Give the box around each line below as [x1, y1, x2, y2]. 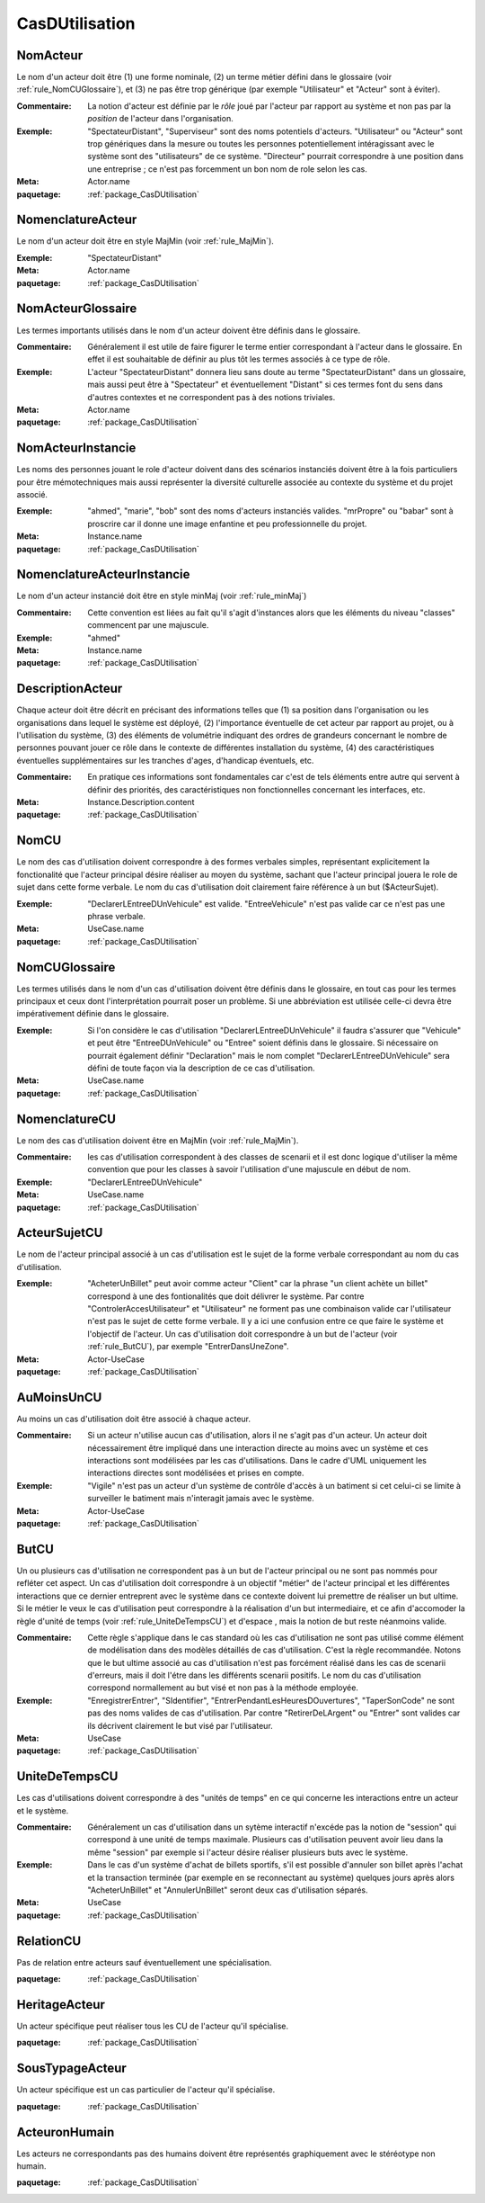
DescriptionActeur [16, 681, 123, 696]
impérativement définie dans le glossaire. [16, 1008, 170, 1019]
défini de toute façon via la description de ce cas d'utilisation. [87, 1062, 315, 1073]
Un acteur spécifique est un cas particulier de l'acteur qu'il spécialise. [16, 2084, 276, 2095]
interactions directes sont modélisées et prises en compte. [87, 1467, 304, 1479]
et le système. [16, 1804, 69, 1816]
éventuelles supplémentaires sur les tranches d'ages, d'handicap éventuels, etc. [16, 755, 314, 766]
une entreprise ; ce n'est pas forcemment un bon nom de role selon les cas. [87, 163, 368, 175]
